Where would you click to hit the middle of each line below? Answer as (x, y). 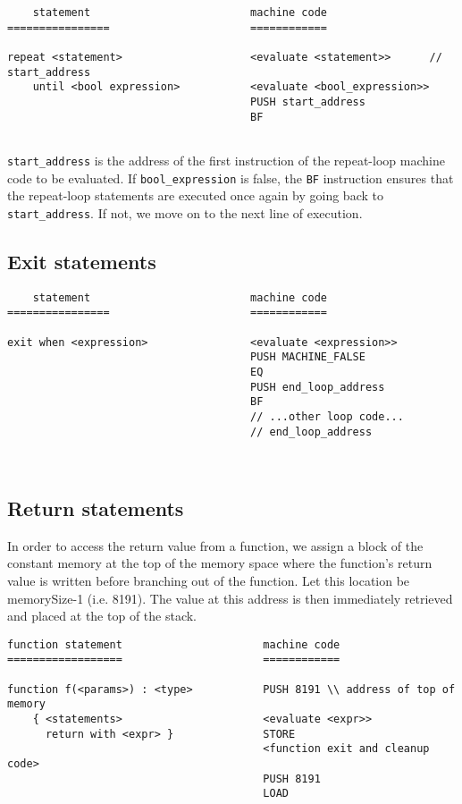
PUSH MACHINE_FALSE (308, 357)
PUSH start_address (308, 102)
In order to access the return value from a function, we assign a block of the (215, 545)
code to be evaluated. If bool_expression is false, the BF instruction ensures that (231, 178)
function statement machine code (174, 644)
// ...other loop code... (327, 416)
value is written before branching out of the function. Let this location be (209, 580)
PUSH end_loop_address (318, 387)
